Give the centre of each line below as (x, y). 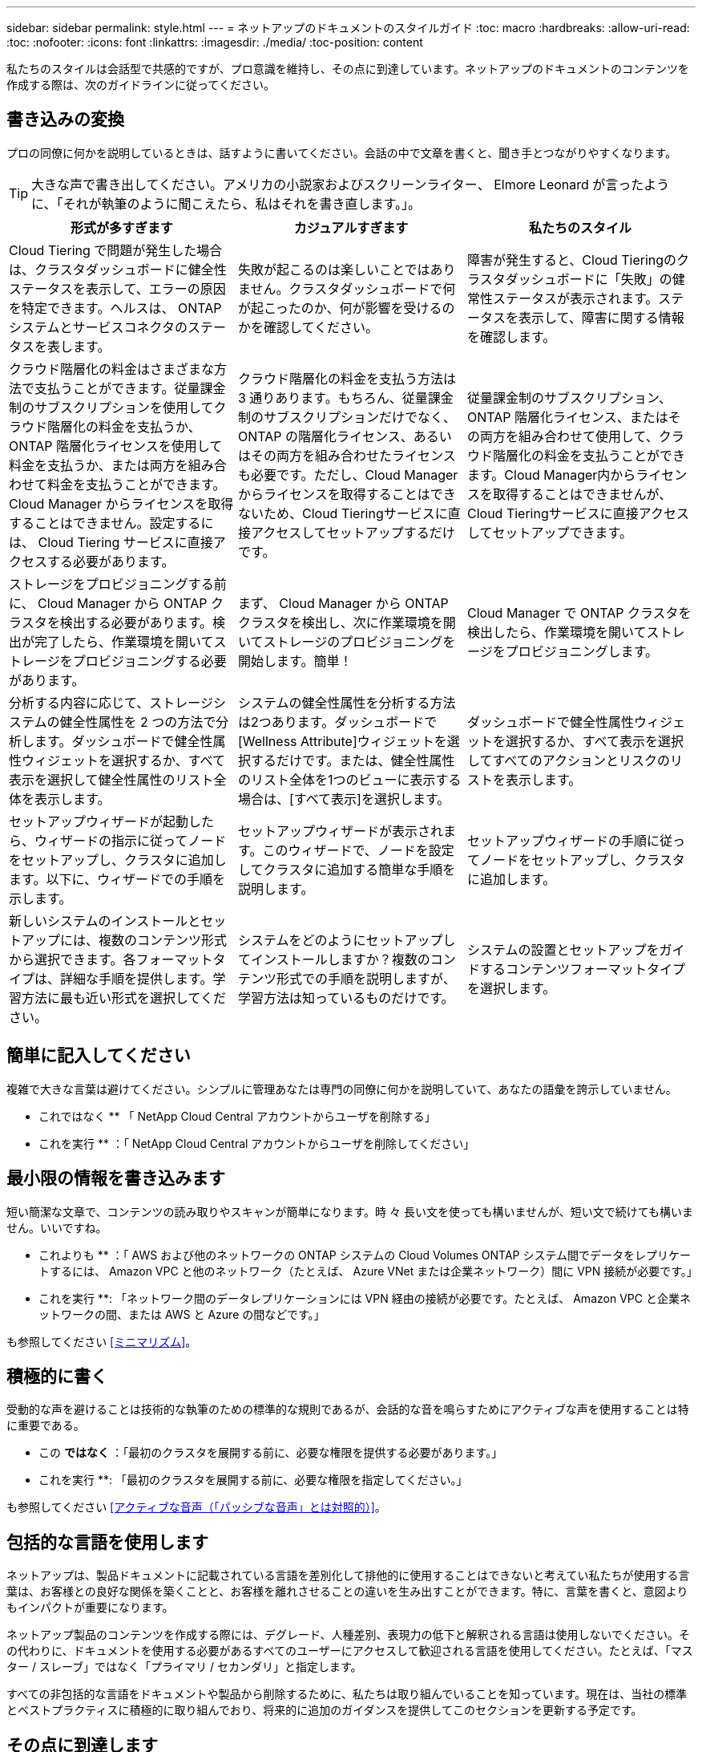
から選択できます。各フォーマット (111, 959)
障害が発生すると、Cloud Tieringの (572, 260)
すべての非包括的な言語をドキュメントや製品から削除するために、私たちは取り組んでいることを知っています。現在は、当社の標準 (347, 1694)
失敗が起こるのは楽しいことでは (334, 269)
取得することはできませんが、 (582, 494)
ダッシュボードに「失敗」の (589, 279)
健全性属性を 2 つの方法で (138, 722)
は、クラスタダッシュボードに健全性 (118, 269)
